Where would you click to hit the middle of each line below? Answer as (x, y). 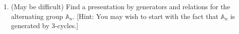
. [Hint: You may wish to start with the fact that (146, 16)
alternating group (37, 16)
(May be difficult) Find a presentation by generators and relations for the (120, 6)
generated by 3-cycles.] (45, 25)
